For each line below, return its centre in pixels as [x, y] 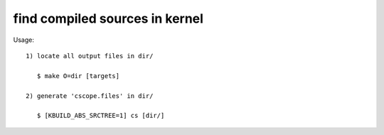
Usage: [24, 40]
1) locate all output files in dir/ [90, 56]
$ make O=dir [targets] [78, 76]
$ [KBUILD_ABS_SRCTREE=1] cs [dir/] [101, 116]
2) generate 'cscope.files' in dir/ [90, 96]
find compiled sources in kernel [108, 18]
